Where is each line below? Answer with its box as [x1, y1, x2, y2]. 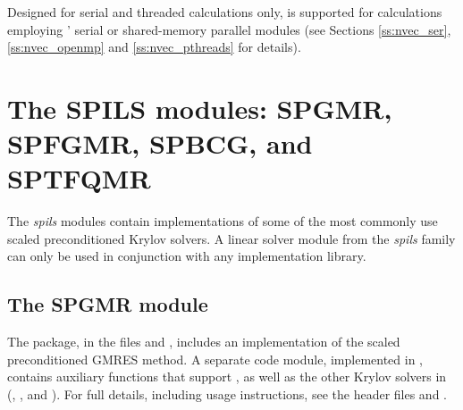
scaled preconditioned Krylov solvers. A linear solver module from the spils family [7, 229, 456, 247]
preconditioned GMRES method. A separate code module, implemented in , [7, 349, 423, 368]
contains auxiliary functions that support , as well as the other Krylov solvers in [7, 367, 447, 386]
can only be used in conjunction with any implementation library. [7, 247, 366, 265]
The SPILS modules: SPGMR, [7, 89, 392, 126]
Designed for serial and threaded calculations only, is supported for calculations [7, 3, 442, 21]
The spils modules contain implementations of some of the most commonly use [7, 212, 438, 230]
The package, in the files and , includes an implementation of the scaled [7, 332, 400, 351]
